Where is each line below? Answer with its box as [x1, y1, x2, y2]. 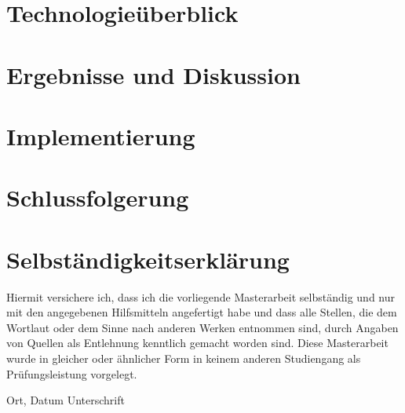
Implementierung [6, 119, 195, 152]
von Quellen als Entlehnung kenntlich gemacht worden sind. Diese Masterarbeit [6, 334, 389, 351]
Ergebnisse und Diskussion [6, 58, 301, 90]
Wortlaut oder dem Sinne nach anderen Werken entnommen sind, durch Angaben [6, 319, 399, 335]
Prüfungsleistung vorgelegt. [6, 365, 137, 382]
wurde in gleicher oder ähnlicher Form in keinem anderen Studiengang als [6, 350, 361, 366]
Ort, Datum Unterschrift [6, 392, 125, 408]
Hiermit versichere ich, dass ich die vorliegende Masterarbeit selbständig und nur [6, 288, 396, 305]
